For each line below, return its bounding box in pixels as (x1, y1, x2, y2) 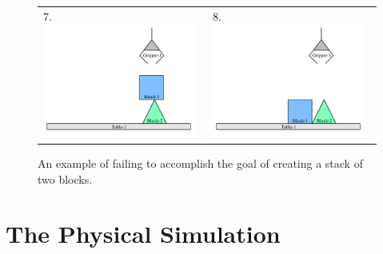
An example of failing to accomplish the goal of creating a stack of (38, 154, 363, 171)
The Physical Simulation (6, 217, 281, 250)
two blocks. (38, 170, 93, 187)
